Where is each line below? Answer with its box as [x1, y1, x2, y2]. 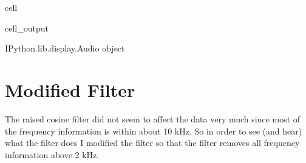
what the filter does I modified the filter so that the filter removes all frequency [5, 136, 300, 149]
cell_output [5, 21, 49, 34]
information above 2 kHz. [5, 148, 100, 161]
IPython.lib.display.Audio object [5, 42, 125, 55]
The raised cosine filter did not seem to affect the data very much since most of [5, 112, 301, 125]
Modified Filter [5, 77, 135, 102]
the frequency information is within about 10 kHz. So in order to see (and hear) [5, 124, 302, 137]
